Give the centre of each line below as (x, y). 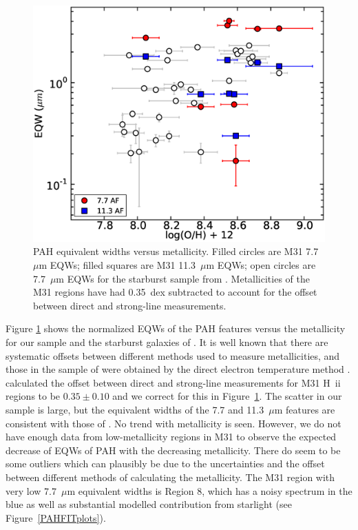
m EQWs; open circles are (261, 265)
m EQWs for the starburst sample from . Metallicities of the (183, 278)
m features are (305, 409)
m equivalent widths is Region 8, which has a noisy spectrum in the (210, 490)
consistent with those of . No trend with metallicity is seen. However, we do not (173, 423)
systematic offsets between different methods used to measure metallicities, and (173, 355)
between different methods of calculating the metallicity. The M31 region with (170, 477)
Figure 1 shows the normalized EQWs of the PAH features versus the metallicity (176, 328)
